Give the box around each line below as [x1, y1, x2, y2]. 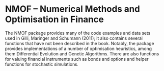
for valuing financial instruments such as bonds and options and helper [5, 56, 149, 62]
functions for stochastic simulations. [5, 61, 79, 67]
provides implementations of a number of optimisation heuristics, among [5, 46, 152, 51]
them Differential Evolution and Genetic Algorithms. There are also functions [5, 50, 159, 57]
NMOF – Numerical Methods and [5, 3, 140, 15]
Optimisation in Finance [5, 14, 104, 25]
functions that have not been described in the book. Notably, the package [5, 40, 155, 46]
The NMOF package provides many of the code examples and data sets [5, 30, 151, 36]
